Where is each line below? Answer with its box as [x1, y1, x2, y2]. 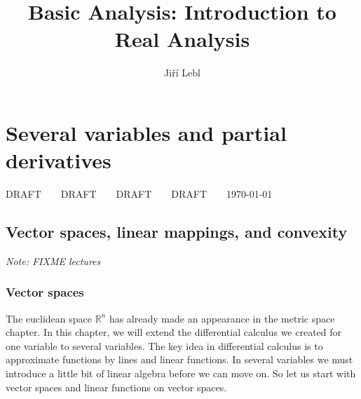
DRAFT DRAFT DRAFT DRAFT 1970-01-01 [6, 187, 273, 201]
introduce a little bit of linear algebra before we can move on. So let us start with [6, 366, 356, 381]
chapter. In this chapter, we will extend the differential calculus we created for [6, 325, 342, 339]
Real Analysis [114, 25, 250, 53]
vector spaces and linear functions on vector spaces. [6, 379, 227, 394]
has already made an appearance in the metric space [109, 311, 335, 325]
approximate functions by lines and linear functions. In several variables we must [6, 352, 353, 367]
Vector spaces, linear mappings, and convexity [6, 221, 348, 243]
